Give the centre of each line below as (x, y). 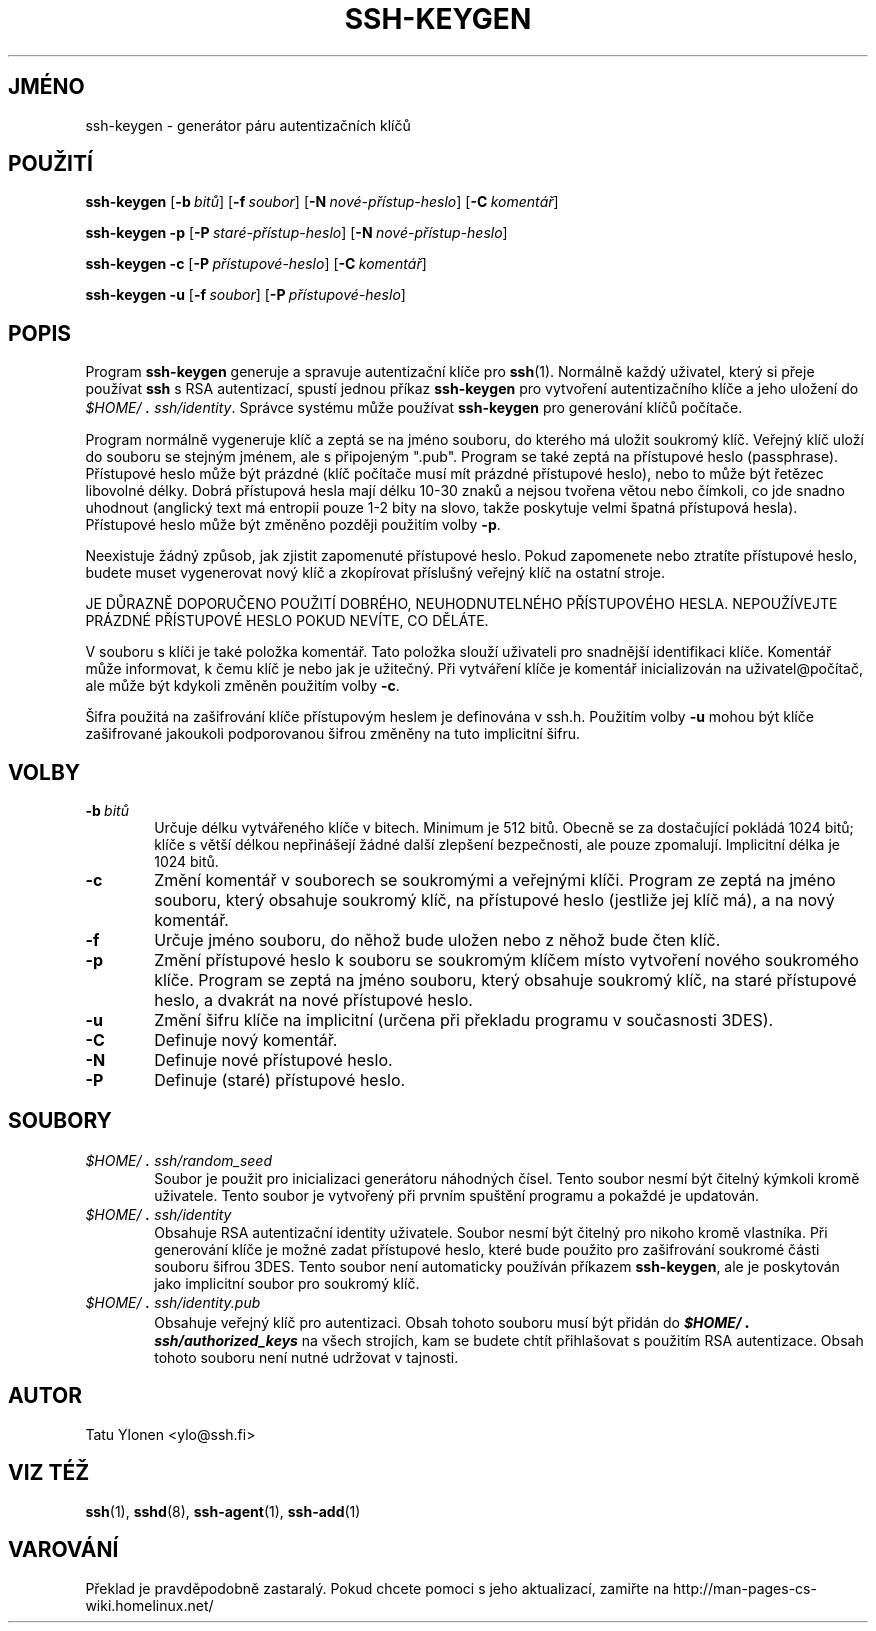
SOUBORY (60, 1120)
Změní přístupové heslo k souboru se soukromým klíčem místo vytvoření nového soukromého (506, 960)
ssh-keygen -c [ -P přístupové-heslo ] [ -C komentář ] (256, 264)
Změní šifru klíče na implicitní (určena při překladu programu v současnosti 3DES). (464, 1020)
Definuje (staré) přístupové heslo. (280, 1080)
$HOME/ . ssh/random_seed (179, 1159)
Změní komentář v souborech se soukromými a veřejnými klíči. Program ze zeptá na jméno (495, 880)
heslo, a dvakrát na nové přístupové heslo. (313, 1000)
